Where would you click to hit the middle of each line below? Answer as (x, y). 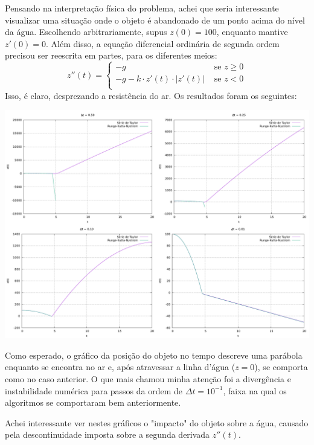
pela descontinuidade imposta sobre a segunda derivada (107, 434)
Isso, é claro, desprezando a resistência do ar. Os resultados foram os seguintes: (151, 95)
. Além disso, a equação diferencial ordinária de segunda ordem (163, 43)
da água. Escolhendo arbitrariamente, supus (86, 32)
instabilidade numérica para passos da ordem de (94, 390)
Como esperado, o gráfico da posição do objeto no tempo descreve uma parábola (154, 355)
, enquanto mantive (252, 32)
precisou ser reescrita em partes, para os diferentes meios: (111, 55)
